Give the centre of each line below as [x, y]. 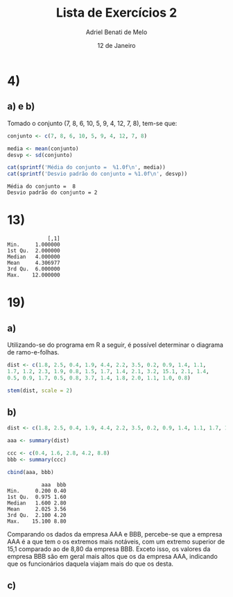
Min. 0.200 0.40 [37, 491]
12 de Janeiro [116, 45]
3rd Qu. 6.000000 [34, 269]
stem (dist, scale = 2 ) [40, 391]
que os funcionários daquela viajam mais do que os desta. [90, 564]
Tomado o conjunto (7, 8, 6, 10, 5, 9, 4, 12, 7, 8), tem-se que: [92, 123]
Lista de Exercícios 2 [116, 13]
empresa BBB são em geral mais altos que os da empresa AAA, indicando [113, 556]
